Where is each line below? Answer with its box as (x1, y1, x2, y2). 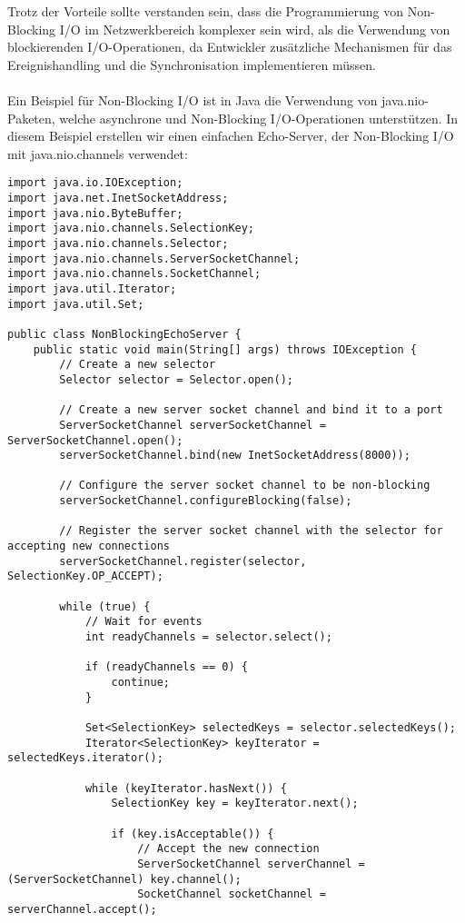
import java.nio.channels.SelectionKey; (7, 222, 255, 235)
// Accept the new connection (137, 842, 320, 856)
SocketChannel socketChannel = (137, 888, 326, 901)
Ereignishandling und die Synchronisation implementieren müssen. (7, 55, 376, 74)
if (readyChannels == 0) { (84, 660, 248, 674)
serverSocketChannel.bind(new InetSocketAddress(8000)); (59, 449, 411, 462)
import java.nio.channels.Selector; (7, 236, 229, 250)
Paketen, (7, 108, 55, 127)
